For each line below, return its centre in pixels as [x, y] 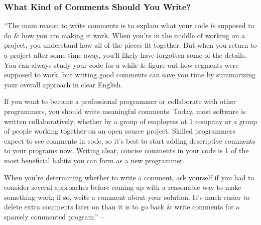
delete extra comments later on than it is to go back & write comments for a [122, 207]
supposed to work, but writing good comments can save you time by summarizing [130, 75]
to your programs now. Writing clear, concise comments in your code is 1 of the [126, 150]
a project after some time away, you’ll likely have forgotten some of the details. [125, 55]
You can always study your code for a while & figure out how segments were [121, 65]
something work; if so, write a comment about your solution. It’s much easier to [127, 197]
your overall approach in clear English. [63, 84]
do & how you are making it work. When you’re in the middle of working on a [125, 35]
